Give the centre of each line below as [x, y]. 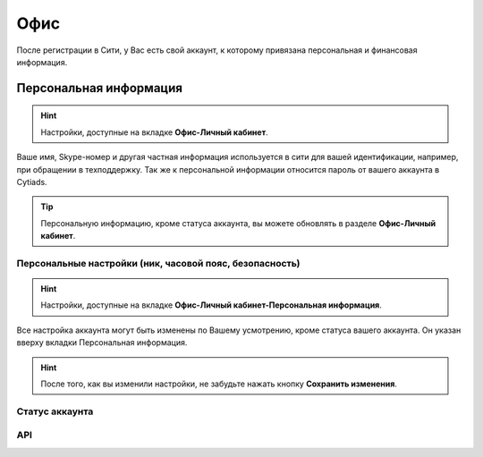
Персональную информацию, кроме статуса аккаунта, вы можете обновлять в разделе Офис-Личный [238, 223]
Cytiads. [32, 182]
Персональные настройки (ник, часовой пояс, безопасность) [158, 263]
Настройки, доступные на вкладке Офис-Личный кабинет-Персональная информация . [211, 305]
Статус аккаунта [55, 411]
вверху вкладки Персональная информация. [102, 343]
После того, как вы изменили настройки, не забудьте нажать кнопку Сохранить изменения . [219, 384]
